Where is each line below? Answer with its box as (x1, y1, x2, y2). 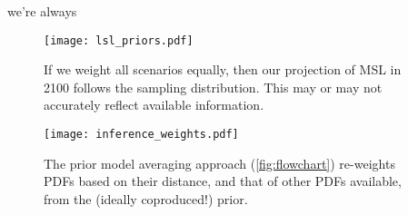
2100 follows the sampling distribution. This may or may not (44, 77, 383, 96)
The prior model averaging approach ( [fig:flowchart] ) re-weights (44, 153, 395, 172)
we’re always (7, 2, 77, 20)
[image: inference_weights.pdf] (44, 128, 239, 142)
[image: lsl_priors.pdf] (44, 34, 194, 47)
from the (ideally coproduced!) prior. (44, 189, 248, 208)
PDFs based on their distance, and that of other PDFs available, (44, 171, 402, 191)
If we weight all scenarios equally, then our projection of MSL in (44, 60, 402, 79)
